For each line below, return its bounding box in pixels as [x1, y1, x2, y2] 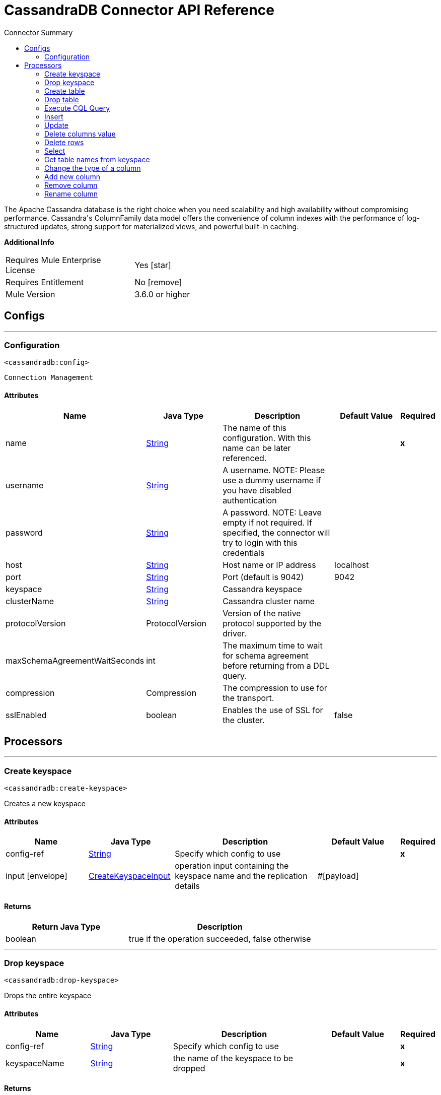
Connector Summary [4, 28, 73, 37]
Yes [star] [134, 260, 171, 270]
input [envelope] [6, 871, 67, 881]
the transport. [223, 692, 274, 703]
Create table [44, 86, 85, 95]
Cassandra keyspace [223, 584, 302, 594]
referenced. [223, 453, 267, 463]
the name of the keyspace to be [173, 1053, 293, 1063]
